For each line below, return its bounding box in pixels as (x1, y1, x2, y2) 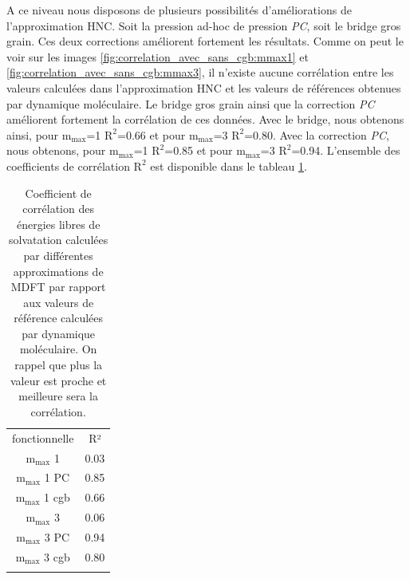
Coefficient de (25, 184, 92, 201)
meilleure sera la (18, 388, 98, 404)
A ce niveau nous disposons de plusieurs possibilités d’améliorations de (6, 2, 352, 18)
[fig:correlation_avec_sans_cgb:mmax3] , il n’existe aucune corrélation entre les (6, 64, 394, 81)
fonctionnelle (12, 429, 74, 446)
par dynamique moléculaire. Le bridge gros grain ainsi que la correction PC (6, 95, 375, 112)
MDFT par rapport (10, 278, 106, 295)
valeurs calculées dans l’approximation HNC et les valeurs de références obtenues (6, 79, 401, 96)
